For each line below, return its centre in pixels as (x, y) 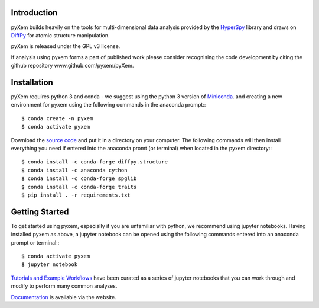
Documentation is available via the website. (64, 297)
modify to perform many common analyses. (64, 286)
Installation (32, 82)
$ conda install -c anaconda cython (74, 170)
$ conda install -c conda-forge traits (79, 187)
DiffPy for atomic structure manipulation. (60, 35)
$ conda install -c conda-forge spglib (79, 179)
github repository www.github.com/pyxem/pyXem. (72, 66)
